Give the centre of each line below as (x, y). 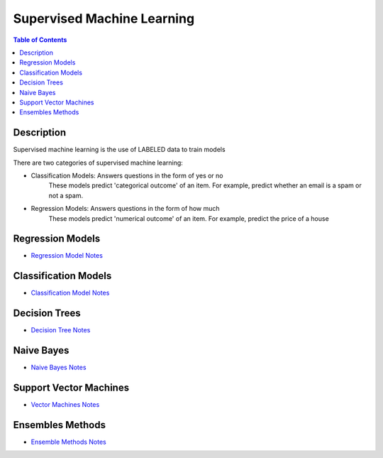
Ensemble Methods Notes (68, 442)
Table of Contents (40, 40)
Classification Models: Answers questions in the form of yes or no (127, 175)
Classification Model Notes (70, 293)
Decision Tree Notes (61, 330)
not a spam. (66, 195)
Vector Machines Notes (65, 405)
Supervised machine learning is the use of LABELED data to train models (120, 150)
